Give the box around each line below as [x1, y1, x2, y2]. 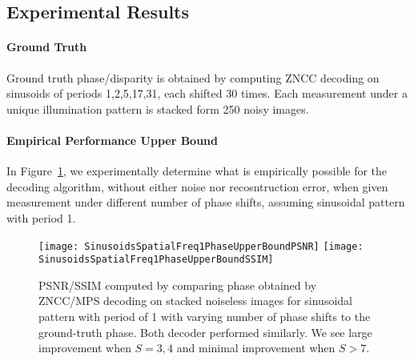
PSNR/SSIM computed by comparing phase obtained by [38, 276, 317, 293]
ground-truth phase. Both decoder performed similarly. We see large [38, 323, 372, 340]
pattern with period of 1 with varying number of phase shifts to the [38, 308, 371, 325]
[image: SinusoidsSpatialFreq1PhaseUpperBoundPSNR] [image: [38, 240, 364, 252]
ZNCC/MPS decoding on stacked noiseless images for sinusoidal [38, 292, 352, 309]
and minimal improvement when [176, 339, 336, 356]
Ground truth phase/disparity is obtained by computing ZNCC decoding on [6, 69, 380, 86]
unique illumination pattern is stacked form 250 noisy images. [6, 100, 309, 117]
